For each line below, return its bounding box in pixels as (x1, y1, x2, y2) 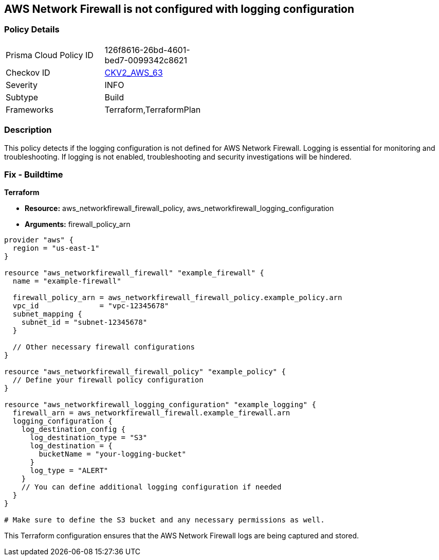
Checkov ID (6, 67, 50, 78)
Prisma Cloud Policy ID (6, 49, 94, 60)
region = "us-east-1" (12, 244, 100, 253)
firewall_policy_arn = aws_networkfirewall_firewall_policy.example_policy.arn (12, 293, 342, 302)
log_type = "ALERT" (30, 466, 108, 475)
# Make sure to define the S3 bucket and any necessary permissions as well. (4, 516, 325, 524)
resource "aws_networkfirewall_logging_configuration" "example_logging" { (4, 400, 316, 409)
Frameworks (6, 104, 53, 115)
